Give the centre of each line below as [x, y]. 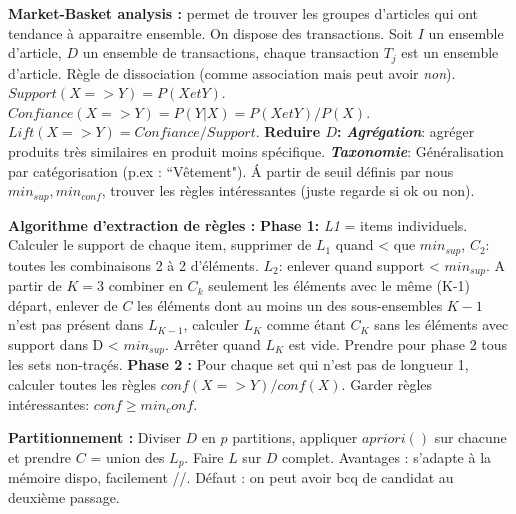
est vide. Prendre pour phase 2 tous [398, 343]
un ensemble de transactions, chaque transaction [230, 52]
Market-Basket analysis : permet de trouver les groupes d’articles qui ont [243, 13]
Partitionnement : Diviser [94, 437]
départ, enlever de [63, 304]
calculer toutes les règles [82, 383]
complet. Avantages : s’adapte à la [387, 456]
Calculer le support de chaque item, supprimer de [160, 244]
